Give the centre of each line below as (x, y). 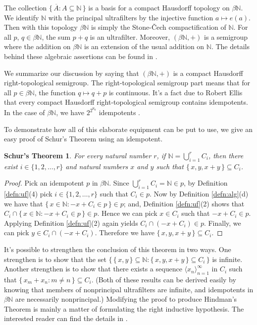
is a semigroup (226, 36)
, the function (55, 92)
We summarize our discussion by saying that (72, 73)
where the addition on (37, 46)
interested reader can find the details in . (66, 318)
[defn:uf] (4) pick (28, 193)
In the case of (25, 112)
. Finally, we (222, 223)
